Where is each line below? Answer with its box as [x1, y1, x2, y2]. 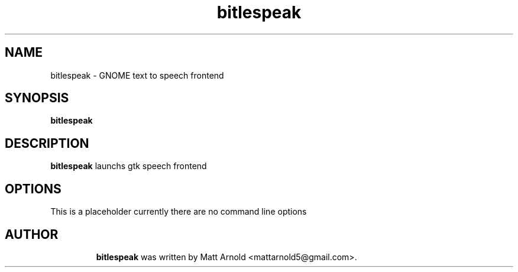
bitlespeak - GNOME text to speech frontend [50, 70, 224, 80]
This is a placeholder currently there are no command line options [50, 206, 307, 217]
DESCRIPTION [5, 135, 89, 151]
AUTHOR [5, 226, 59, 242]
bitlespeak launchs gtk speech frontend [50, 161, 207, 171]
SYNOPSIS [5, 90, 69, 106]
